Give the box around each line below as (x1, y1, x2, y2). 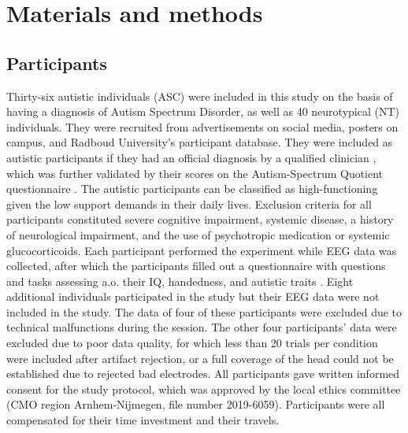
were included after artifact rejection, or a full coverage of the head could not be (6, 350, 394, 366)
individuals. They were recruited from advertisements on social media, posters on (6, 118, 399, 135)
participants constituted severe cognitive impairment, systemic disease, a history (6, 211, 394, 228)
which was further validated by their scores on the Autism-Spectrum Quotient (6, 165, 384, 181)
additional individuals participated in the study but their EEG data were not (6, 288, 380, 305)
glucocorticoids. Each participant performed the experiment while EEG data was (6, 242, 397, 258)
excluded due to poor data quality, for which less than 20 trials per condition (6, 335, 378, 351)
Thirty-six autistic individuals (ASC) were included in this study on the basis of (6, 87, 393, 104)
